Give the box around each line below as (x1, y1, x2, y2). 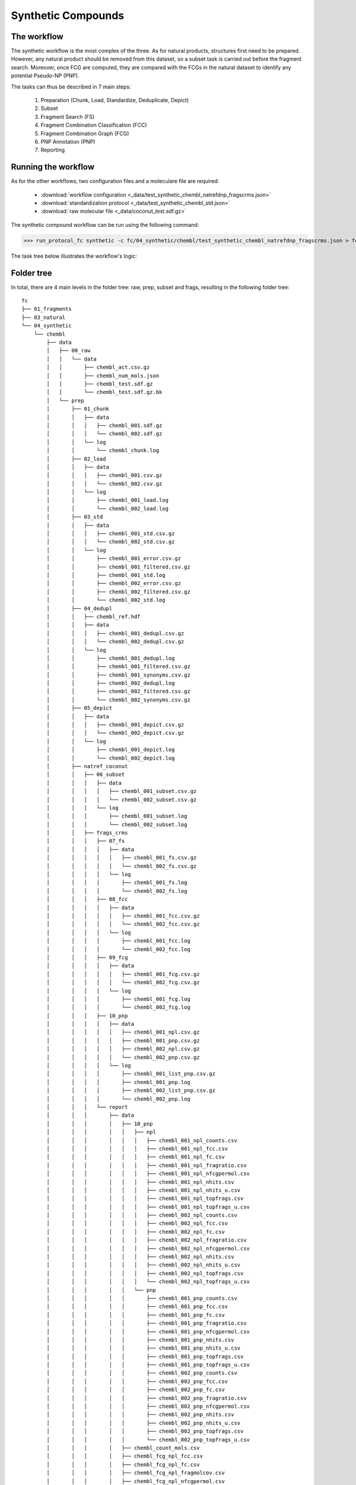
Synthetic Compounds (11, 9, 125, 22)
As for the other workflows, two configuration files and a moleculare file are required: (11, 178, 220, 185)
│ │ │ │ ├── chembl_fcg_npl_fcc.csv (46, 1453, 203, 1459)
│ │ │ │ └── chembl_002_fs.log (46, 887, 187, 894)
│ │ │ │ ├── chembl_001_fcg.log (46, 996, 191, 1002)
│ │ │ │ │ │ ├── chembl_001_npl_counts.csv (46, 1137, 237, 1143)
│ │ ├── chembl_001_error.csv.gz (46, 555, 181, 562)
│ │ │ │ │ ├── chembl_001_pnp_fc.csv (46, 1312, 225, 1318)
